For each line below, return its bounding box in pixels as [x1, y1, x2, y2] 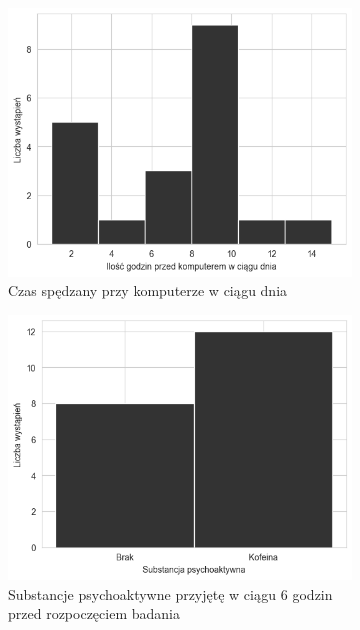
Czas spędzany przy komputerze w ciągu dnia [8, 280, 288, 301]
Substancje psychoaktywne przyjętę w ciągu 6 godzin [8, 583, 333, 604]
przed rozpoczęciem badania [8, 603, 180, 624]
